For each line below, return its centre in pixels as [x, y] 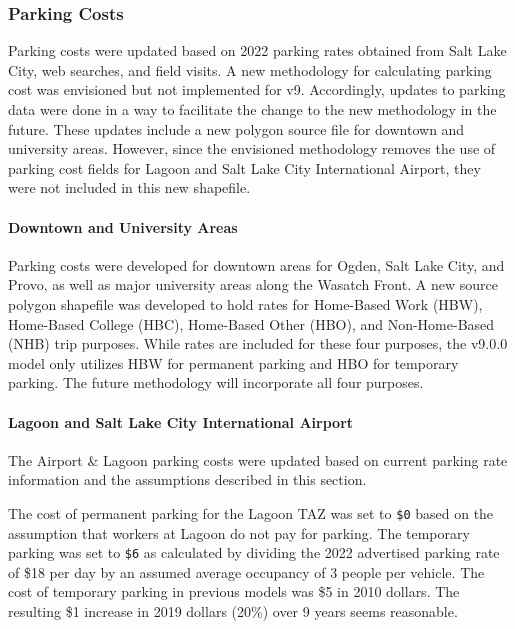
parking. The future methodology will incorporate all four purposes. [216, 382]
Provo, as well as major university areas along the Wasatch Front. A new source [253, 284]
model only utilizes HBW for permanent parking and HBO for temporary [233, 362]
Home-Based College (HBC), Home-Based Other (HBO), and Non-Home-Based [251, 323]
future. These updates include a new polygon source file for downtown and [236, 128]
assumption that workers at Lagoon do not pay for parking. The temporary [239, 532]
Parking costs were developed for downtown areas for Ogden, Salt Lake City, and [256, 264]
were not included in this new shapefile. [129, 187]
